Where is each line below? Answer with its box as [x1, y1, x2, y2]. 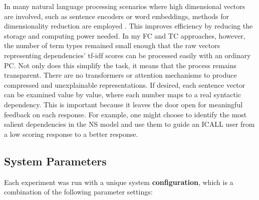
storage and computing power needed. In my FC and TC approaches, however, [4, 30, 245, 41]
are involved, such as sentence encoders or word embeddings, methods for [4, 11, 229, 21]
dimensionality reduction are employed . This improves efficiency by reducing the [4, 21, 253, 31]
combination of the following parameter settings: [4, 186, 153, 197]
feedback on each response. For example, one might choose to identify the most [4, 109, 247, 119]
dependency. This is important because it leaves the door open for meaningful [4, 99, 243, 109]
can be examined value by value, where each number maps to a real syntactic [4, 89, 241, 100]
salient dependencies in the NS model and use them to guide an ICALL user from [4, 119, 255, 129]
